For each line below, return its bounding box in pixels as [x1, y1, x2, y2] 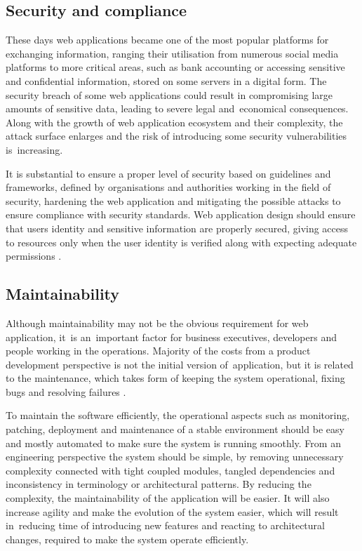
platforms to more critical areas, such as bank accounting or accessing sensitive [6, 60, 345, 74]
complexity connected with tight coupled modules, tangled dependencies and [6, 463, 335, 477]
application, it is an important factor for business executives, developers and [6, 329, 337, 344]
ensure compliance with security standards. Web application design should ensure [6, 207, 356, 222]
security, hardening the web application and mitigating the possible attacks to [6, 193, 341, 208]
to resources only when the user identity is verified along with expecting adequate [6, 234, 357, 249]
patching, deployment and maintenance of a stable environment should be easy [6, 422, 344, 437]
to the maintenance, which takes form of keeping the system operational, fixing [6, 371, 345, 385]
